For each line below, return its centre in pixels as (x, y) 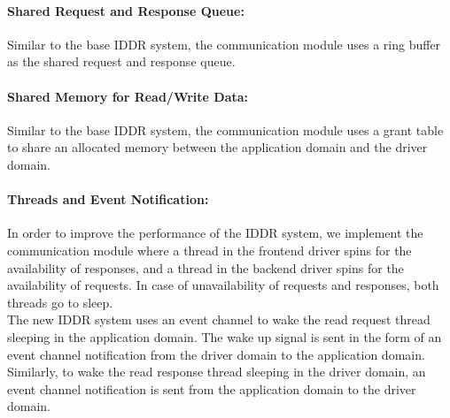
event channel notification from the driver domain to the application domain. (216, 354)
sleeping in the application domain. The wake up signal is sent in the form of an (225, 336)
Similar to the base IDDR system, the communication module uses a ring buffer (224, 44)
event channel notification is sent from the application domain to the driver (212, 388)
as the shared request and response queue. (121, 61)
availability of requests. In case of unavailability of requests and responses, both (223, 285)
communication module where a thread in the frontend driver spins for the (209, 250)
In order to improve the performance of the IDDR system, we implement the (215, 233)
